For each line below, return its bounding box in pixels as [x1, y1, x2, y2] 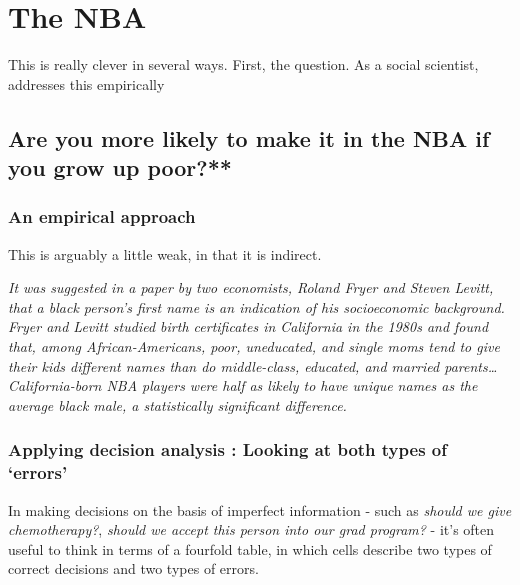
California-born [8, 375, 102, 396]
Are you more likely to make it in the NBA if [8, 122, 490, 153]
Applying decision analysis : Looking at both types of [8, 437, 447, 462]
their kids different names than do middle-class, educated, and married [8, 355, 440, 376]
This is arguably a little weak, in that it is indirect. [8, 243, 322, 264]
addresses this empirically [8, 73, 165, 94]
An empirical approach [8, 204, 196, 229]
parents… [444, 355, 498, 376]
